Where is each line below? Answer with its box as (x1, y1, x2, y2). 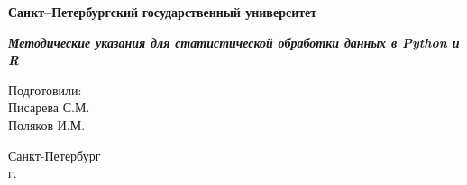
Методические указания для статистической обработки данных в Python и (8, 32, 460, 51)
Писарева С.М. (8, 98, 90, 117)
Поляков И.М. (8, 115, 86, 134)
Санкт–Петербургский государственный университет (8, 3, 317, 21)
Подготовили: (8, 80, 82, 99)
